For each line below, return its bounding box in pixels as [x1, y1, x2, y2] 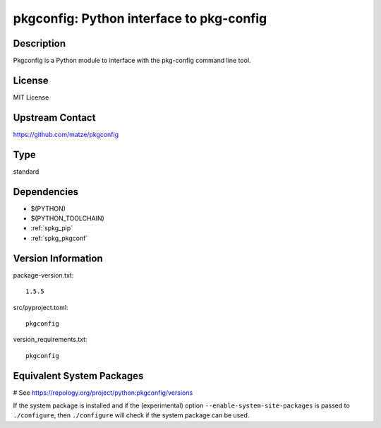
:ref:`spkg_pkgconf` [30, 234, 88, 242]
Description [13, 37, 66, 49]
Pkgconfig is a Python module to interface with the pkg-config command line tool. [13, 57, 251, 65]
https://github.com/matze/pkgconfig [13, 130, 119, 138]
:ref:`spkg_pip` [30, 224, 73, 232]
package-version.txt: [13, 271, 74, 279]
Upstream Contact [13, 112, 96, 124]
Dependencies [13, 186, 79, 198]
